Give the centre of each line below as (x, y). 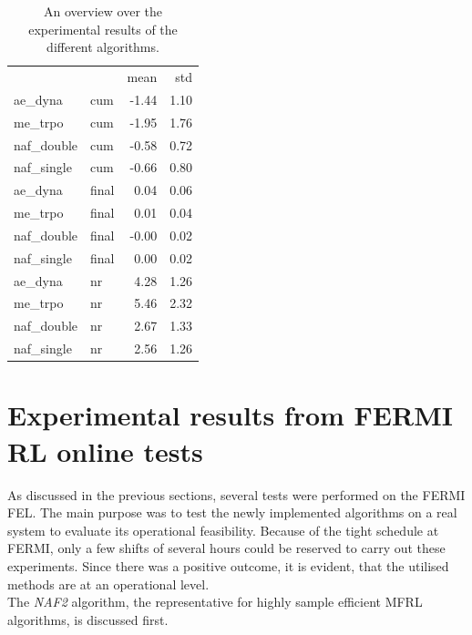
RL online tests (105, 451)
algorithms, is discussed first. (88, 619)
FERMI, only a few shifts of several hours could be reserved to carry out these (226, 548)
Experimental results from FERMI (230, 415)
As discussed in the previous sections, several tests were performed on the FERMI (236, 494)
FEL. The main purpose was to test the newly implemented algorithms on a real (232, 512)
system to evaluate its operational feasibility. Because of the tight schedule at (223, 530)
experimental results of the (103, 29)
